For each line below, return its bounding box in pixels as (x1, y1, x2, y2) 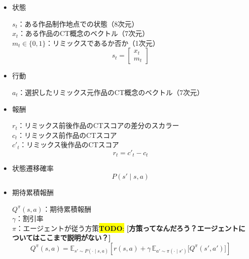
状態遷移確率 (12, 163, 54, 173)
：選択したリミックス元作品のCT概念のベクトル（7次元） (18, 87, 204, 97)
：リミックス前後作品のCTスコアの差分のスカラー (17, 120, 179, 130)
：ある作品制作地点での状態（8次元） (17, 18, 139, 29)
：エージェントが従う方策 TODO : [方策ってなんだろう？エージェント (16, 223, 239, 233)
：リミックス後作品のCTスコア (19, 139, 119, 150)
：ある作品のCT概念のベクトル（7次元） (18, 28, 149, 38)
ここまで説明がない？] (39, 232, 111, 243)
